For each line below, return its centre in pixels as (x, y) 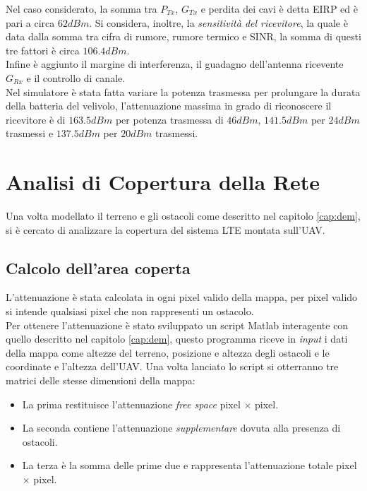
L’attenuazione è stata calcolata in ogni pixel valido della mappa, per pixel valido (182, 297)
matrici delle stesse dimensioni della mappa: (101, 380)
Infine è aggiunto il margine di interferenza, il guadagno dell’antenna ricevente (175, 64)
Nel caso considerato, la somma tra (82, 8)
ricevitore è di (36, 119)
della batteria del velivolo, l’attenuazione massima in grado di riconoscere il (169, 106)
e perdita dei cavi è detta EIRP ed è (279, 8)
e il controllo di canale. (76, 77)
